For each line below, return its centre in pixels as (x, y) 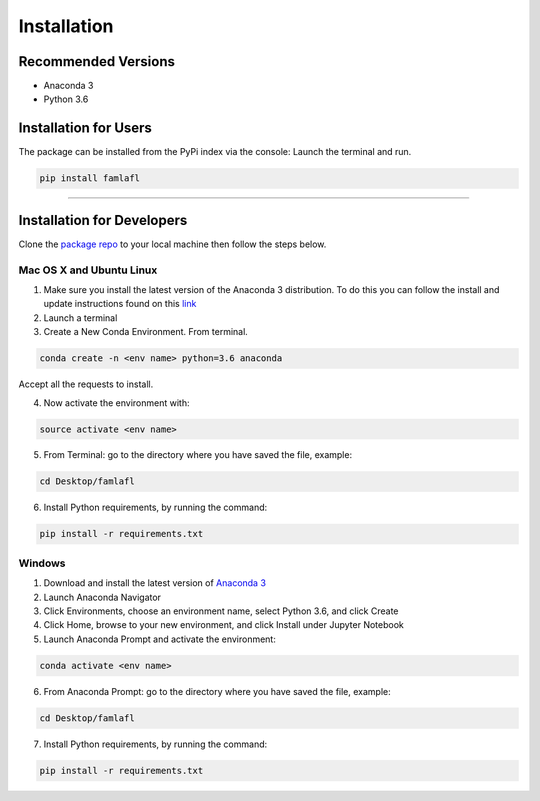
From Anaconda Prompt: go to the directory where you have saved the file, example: (217, 691)
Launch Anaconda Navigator (102, 597)
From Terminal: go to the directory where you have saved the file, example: (198, 455)
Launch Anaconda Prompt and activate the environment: (160, 639)
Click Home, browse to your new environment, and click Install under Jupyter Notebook (224, 625)
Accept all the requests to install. (86, 384)
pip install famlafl (89, 178)
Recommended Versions (96, 61)
